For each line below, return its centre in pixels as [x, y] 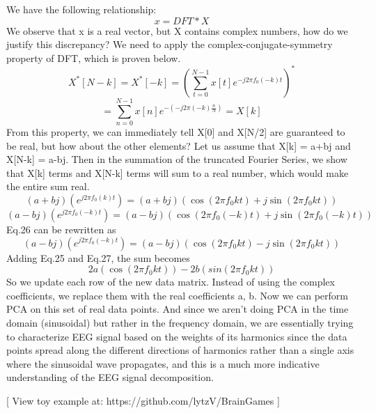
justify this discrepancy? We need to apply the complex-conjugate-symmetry [170, 44]
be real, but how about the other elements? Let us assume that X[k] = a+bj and [179, 145]
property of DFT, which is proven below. [94, 57]
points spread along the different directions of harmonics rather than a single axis [180, 350]
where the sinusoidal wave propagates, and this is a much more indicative [163, 363]
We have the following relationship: [81, 9]
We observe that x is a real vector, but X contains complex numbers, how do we [177, 30]
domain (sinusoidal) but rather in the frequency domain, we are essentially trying [180, 322]
